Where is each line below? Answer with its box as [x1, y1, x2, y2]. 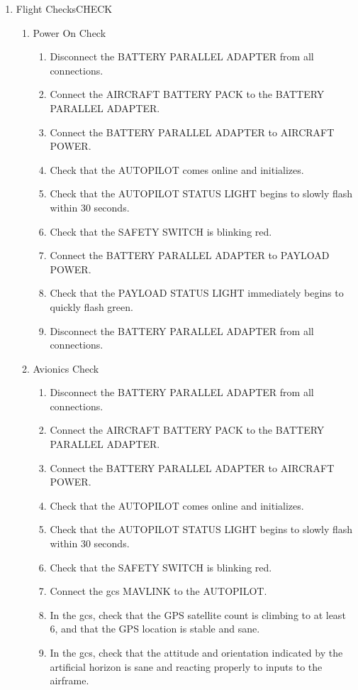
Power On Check [33, 25, 106, 40]
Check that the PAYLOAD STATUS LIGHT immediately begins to [50, 285, 344, 300]
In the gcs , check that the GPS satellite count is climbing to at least [50, 607, 346, 622]
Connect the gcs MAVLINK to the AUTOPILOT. [50, 584, 267, 598]
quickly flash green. [50, 299, 133, 314]
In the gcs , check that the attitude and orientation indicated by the [50, 645, 343, 659]
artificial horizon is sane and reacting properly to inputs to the [50, 659, 323, 674]
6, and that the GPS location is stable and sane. [50, 621, 260, 636]
